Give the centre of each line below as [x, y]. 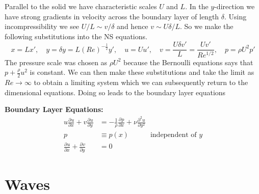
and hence [133, 26]
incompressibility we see [42, 26]
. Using [236, 16]
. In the [197, 6]
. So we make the [206, 26]
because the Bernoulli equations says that [188, 62]
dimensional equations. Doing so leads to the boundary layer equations [115, 92]
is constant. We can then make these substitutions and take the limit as [142, 72]
